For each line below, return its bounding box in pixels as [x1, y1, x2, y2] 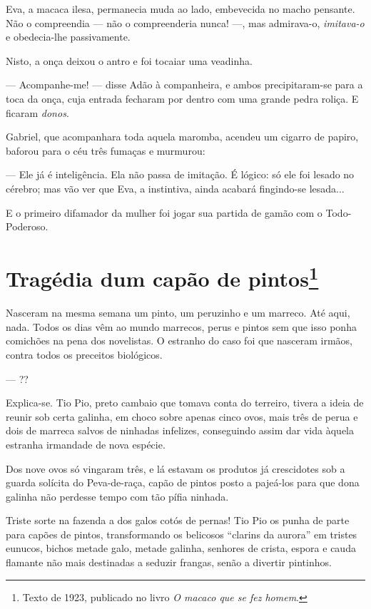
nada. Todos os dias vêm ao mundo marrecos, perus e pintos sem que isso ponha [6, 319, 357, 334]
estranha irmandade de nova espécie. [6, 436, 166, 451]
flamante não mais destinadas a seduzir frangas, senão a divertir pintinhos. [6, 555, 332, 570]
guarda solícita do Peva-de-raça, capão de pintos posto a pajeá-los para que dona [6, 475, 360, 490]
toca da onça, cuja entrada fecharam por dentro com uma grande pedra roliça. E [6, 91, 359, 106]
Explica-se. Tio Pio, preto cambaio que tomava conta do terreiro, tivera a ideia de [6, 395, 364, 410]
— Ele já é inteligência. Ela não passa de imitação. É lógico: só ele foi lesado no [6, 167, 355, 182]
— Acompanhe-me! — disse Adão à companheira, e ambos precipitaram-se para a [6, 77, 363, 92]
